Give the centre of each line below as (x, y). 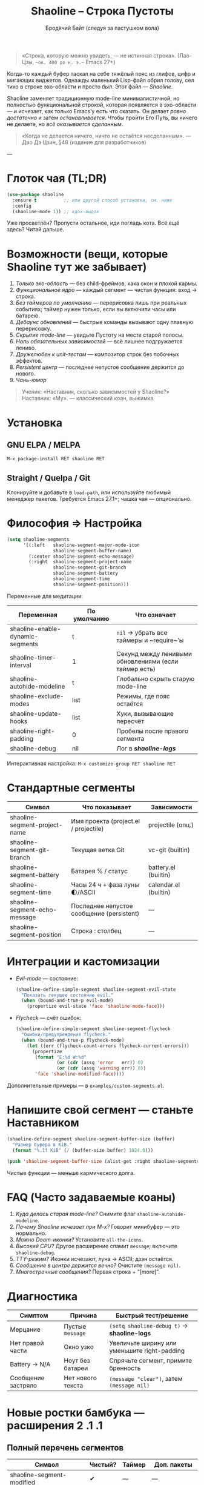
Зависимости (172, 807)
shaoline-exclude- (37, 696)
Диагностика (42, 1296)
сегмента (130, 738)
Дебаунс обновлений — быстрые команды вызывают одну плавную (104, 322)
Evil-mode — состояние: (47, 978)
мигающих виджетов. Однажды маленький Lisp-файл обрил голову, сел (100, 80)
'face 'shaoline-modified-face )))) (80, 1074)
